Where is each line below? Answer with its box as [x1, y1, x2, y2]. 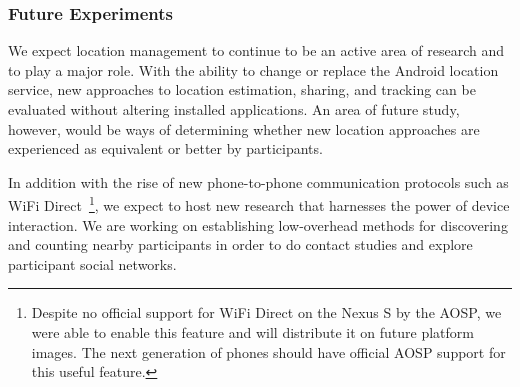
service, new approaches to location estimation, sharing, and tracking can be [8, 79, 476, 100]
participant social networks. [8, 253, 177, 274]
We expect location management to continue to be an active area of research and [8, 40, 504, 61]
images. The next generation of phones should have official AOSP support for [31, 341, 506, 362]
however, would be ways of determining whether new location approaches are [8, 118, 480, 139]
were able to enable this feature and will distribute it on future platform [31, 322, 474, 342]
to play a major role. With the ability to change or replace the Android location [8, 59, 499, 80]
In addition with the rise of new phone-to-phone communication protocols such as [8, 171, 509, 192]
